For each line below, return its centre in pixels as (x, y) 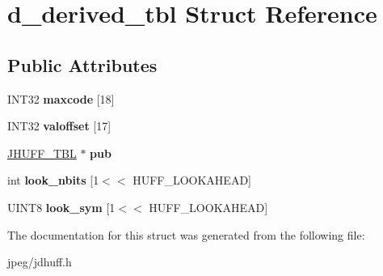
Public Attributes (82, 64)
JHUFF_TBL (42, 153)
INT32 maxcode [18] (61, 98)
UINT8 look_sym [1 (61, 207)
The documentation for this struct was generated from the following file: (186, 234)
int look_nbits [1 (53, 180)
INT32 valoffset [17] (59, 126)
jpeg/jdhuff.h (40, 262)
